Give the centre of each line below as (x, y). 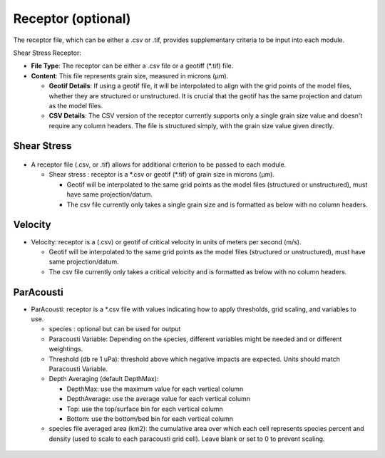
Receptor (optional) (72, 19)
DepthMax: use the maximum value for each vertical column (155, 389)
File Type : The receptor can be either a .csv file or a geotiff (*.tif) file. (132, 66)
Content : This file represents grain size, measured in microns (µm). (130, 76)
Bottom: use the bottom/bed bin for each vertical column (150, 418)
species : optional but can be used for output (115, 329)
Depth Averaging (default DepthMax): (104, 379)
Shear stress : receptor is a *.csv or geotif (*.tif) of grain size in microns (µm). (161, 175)
